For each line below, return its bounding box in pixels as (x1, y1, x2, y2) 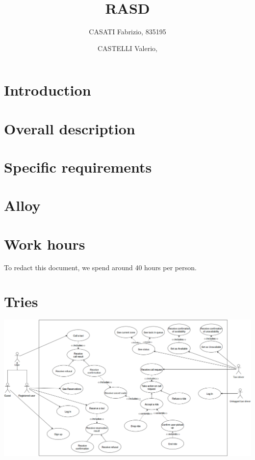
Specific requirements (4, 157, 152, 177)
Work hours (4, 233, 85, 254)
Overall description (4, 118, 135, 138)
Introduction (4, 80, 91, 100)
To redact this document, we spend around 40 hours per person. (4, 262, 197, 272)
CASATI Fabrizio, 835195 (89, 26, 166, 37)
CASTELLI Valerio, (98, 43, 157, 53)
